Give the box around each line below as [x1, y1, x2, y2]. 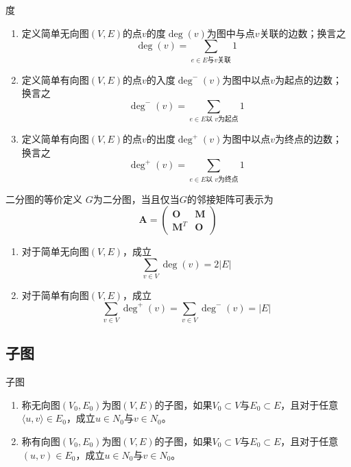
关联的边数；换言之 [259, 25, 346, 40]
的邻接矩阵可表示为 [186, 191, 274, 206]
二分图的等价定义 [5, 191, 82, 206]
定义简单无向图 [21, 25, 89, 40]
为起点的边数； [275, 72, 343, 86]
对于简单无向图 [21, 244, 89, 259]
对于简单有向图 [21, 288, 89, 302]
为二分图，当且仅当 [93, 191, 180, 206]
